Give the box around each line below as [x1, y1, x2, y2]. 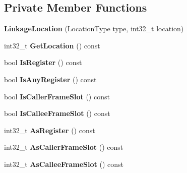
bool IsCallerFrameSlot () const [4, 91, 110, 101]
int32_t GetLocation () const [4, 40, 100, 50]
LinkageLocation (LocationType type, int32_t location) [4, 23, 184, 34]
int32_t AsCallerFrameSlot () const [4, 142, 123, 152]
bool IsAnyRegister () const [4, 74, 97, 84]
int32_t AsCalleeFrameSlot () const [4, 158, 123, 169]
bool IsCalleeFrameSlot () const [4, 108, 110, 119]
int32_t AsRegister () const [4, 125, 95, 135]
